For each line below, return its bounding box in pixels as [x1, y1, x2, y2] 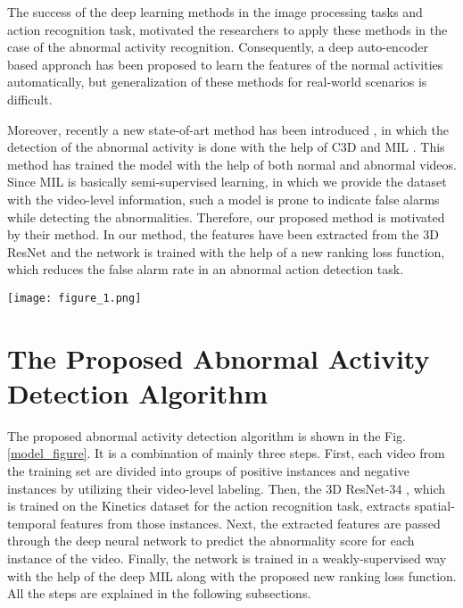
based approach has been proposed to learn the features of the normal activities [7, 54, 443, 73]
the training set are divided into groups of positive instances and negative [7, 462, 409, 480]
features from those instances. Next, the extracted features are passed [60, 513, 441, 532]
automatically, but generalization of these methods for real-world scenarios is [7, 72, 427, 91]
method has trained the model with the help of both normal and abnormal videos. [7, 154, 457, 173]
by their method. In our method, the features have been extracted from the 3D [7, 225, 439, 244]
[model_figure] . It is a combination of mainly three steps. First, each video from [7, 444, 445, 462]
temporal [7, 513, 56, 532]
